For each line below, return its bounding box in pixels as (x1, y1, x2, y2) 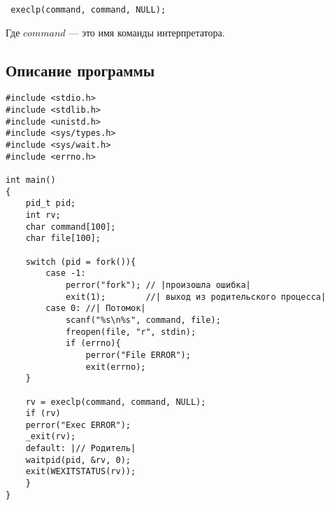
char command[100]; (25, 221, 116, 232)
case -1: (45, 268, 86, 279)
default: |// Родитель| (25, 443, 136, 454)
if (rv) (25, 408, 61, 419)
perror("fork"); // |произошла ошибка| (65, 279, 251, 290)
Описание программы (6, 59, 155, 81)
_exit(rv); (25, 431, 76, 442)
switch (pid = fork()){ (25, 256, 136, 267)
